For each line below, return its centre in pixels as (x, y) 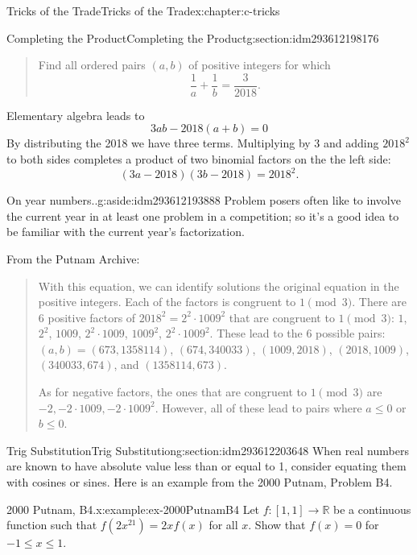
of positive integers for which (260, 65)
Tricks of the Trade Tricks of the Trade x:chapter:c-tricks (143, 10)
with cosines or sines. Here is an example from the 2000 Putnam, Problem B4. (200, 482)
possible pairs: (351, 333)
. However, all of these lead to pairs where (258, 407)
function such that (52, 525)
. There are (379, 302)
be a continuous (372, 509)
